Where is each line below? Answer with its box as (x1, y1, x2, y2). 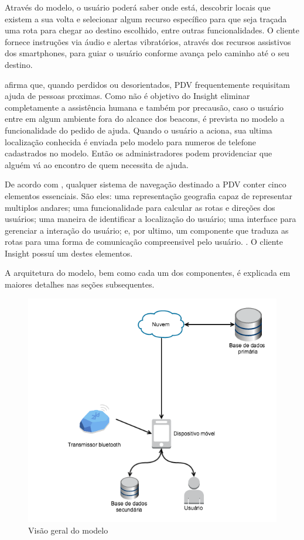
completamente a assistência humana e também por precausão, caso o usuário (5, 101, 284, 113)
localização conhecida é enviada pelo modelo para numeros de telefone (5, 135, 257, 148)
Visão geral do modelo (28, 524, 108, 536)
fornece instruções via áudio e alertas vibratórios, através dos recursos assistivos (5, 35, 291, 47)
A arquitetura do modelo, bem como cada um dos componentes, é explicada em (5, 266, 291, 279)
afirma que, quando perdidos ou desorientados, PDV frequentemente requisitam (5, 78, 291, 90)
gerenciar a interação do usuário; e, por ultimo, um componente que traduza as (5, 224, 289, 236)
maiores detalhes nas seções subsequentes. (5, 278, 155, 290)
